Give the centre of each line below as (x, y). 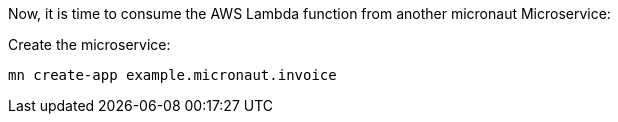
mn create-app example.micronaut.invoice (172, 75)
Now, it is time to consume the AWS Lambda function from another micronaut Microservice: (309, 13)
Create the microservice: (89, 44)
